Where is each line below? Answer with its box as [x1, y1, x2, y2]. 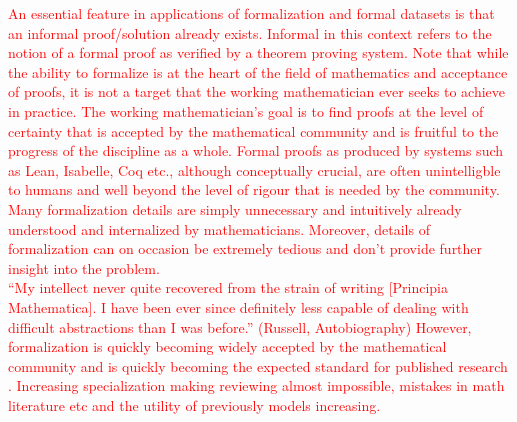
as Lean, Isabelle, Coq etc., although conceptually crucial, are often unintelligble [8, 159, 501, 180]
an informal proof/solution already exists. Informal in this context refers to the [8, 22, 492, 43]
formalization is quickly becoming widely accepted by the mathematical [8, 336, 447, 357]
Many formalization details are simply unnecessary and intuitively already [8, 198, 462, 219]
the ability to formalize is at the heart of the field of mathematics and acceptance [8, 61, 508, 82]
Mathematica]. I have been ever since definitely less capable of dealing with [8, 296, 469, 317]
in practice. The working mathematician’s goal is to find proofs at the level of [8, 100, 484, 121]
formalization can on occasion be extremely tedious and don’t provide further [8, 238, 483, 259]
